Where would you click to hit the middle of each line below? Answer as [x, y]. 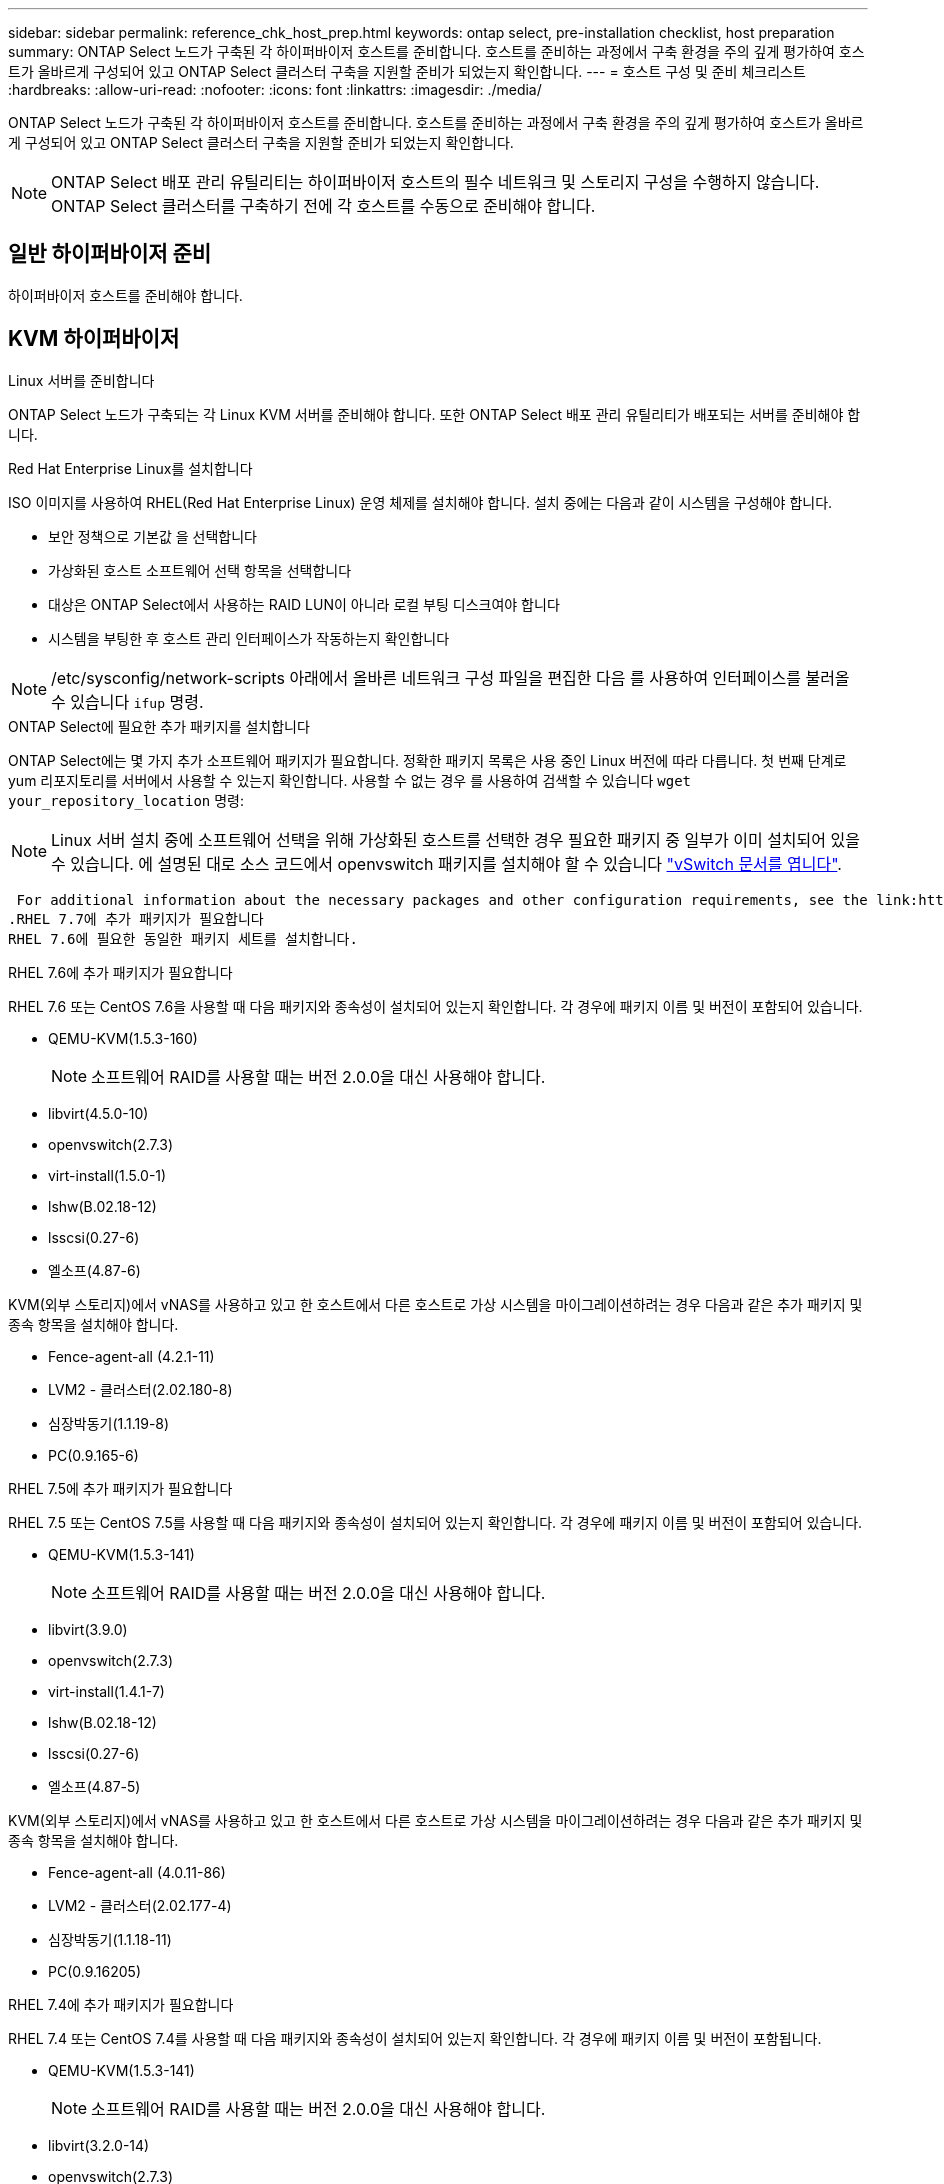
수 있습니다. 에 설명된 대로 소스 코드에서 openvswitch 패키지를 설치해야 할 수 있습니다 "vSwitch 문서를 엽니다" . [446, 863]
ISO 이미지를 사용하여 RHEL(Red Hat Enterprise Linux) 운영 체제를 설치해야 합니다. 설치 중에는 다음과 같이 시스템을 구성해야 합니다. [420, 502]
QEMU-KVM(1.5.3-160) [123, 1038]
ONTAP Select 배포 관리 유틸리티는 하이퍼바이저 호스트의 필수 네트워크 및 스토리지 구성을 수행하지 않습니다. [435, 182]
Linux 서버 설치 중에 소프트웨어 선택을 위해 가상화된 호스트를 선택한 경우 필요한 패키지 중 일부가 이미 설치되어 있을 [455, 839]
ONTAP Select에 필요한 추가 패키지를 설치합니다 [159, 726]
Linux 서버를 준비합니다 [81, 380]
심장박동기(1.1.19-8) [109, 1423]
